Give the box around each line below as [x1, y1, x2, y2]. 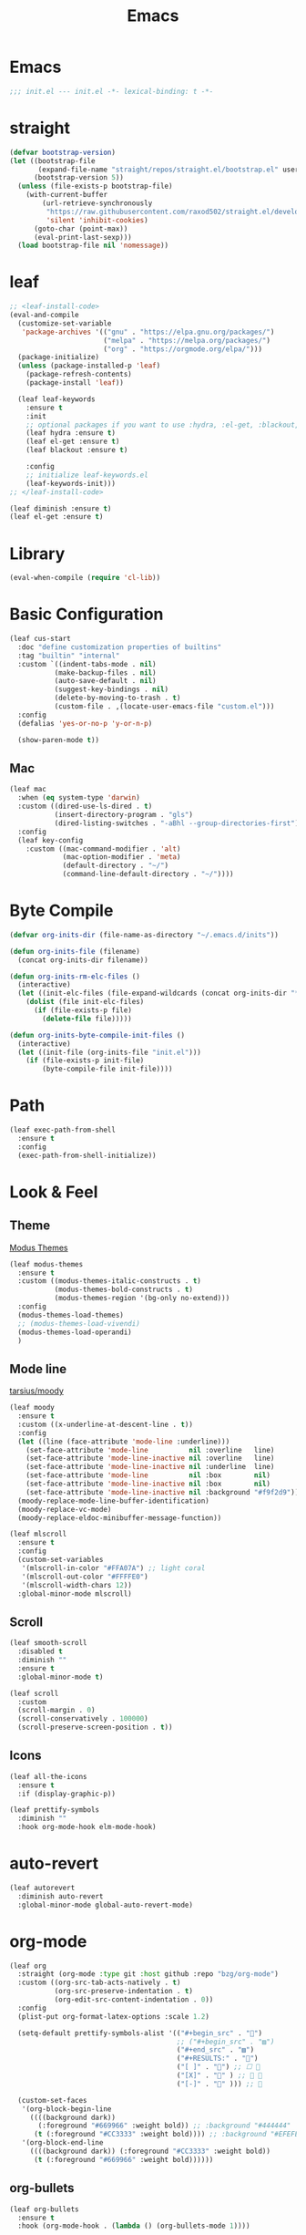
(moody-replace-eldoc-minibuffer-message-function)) [17, 1513, 222, 1523]
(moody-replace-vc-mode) [17, 1505, 112, 1514]
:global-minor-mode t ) [17, 1672, 104, 1681]
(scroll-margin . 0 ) [17, 1706, 96, 1715]
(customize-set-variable [17, 318, 112, 328]
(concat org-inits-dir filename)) [17, 955, 148, 965]
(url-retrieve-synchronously [42, 199, 153, 208]
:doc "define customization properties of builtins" [17, 642, 222, 652]
